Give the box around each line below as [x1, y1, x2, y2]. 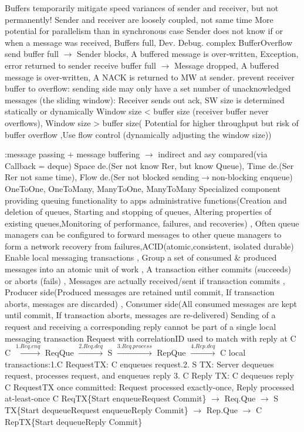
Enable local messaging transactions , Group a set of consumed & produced [5, 251, 277, 264]
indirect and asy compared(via [158, 148, 268, 160]
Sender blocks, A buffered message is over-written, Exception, [76, 48, 299, 60]
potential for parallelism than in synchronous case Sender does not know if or [5, 25, 283, 37]
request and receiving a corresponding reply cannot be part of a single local [5, 320, 276, 333]
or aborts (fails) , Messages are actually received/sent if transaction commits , [5, 274, 285, 286]
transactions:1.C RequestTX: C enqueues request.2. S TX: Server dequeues [5, 357, 274, 370]
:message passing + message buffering [5, 148, 140, 160]
